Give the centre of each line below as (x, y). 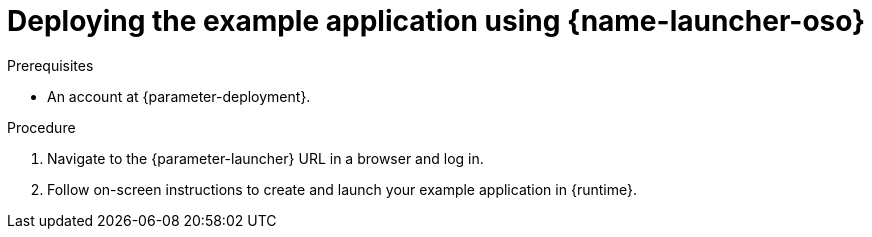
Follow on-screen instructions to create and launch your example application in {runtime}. (342, 189)
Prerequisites (50, 65)
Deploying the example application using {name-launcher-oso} (436, 21)
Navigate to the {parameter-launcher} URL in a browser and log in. (265, 158)
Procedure (41, 127)
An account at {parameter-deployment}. (179, 96)
